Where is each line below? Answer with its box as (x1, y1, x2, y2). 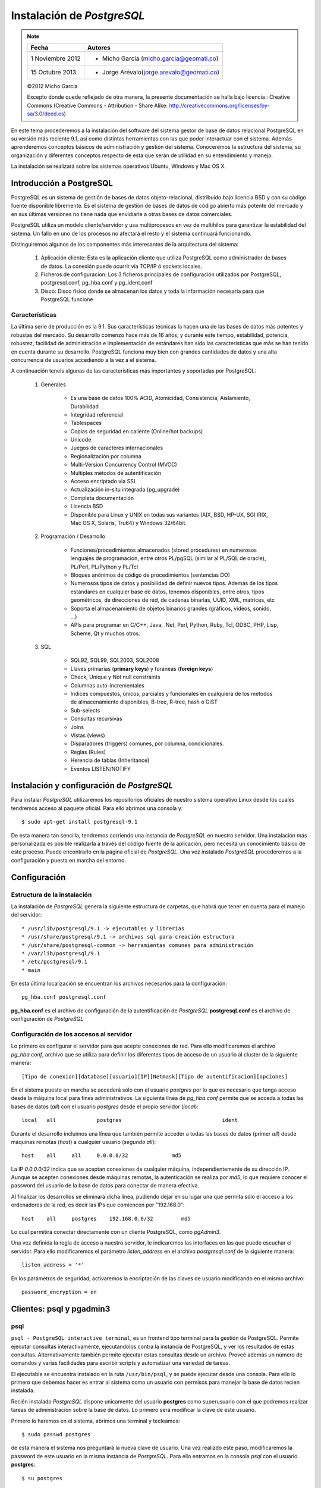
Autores (87, 43, 111, 52)
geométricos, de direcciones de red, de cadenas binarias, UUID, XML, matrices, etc (70, 596, 275, 604)
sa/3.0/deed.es (27, 110, 65, 117)
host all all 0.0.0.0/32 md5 (21, 1152, 181, 1159)
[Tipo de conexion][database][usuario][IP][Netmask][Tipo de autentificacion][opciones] (21, 1073, 288, 1080)
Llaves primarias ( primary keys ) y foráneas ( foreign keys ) (70, 665, 213, 672)
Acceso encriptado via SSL (70, 478, 137, 485)
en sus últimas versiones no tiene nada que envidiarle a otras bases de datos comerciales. (11, 210, 233, 217)
